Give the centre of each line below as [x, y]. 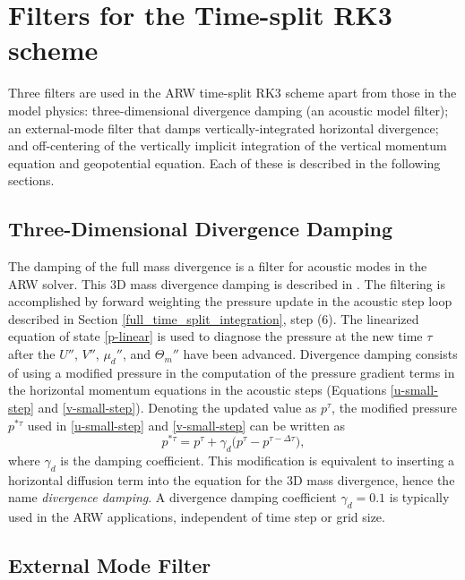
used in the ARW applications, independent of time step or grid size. [197, 517]
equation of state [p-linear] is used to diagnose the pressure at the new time [215, 336]
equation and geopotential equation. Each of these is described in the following [224, 162]
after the [32, 354]
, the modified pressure [394, 408]
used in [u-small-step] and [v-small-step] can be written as [186, 425]
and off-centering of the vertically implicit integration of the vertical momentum [228, 145]
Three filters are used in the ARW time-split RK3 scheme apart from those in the [232, 93]
